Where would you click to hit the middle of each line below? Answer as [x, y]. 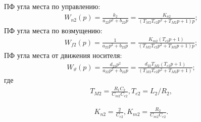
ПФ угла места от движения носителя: [63, 55]
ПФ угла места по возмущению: [53, 30]
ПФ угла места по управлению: [52, 6]
